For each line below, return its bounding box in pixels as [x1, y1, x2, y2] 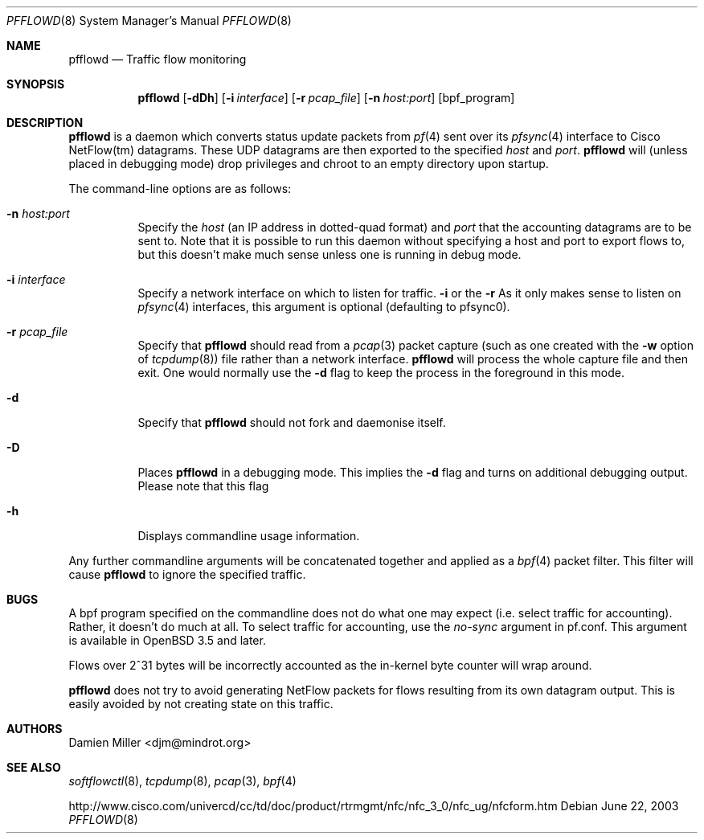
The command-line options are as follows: [68, 182, 292, 195]
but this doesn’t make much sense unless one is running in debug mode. [137, 248, 522, 261]
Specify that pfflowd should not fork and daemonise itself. [137, 416, 446, 429]
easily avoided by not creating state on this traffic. [68, 697, 334, 711]
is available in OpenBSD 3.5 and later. [68, 633, 266, 647]
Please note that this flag [137, 479, 269, 493]
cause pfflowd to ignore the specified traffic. [68, 568, 306, 581]
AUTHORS [6, 722, 63, 736]
